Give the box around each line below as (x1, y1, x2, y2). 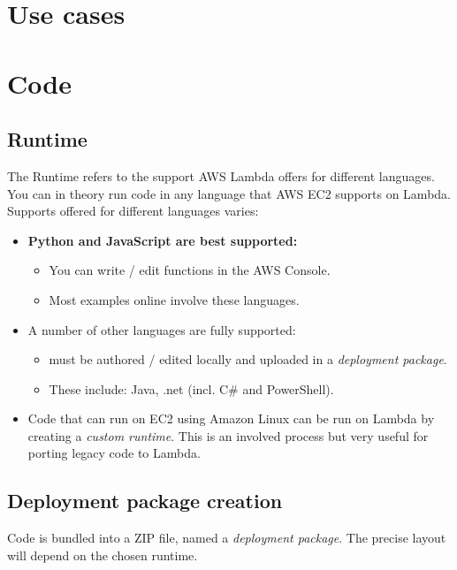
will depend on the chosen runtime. (7, 545, 198, 564)
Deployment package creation (7, 487, 283, 514)
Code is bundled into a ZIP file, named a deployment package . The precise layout (7, 528, 446, 547)
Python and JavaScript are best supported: (27, 231, 298, 249)
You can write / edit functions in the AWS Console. (49, 261, 331, 279)
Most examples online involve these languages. (49, 290, 300, 308)
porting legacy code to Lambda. (27, 444, 201, 462)
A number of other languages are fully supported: (27, 320, 296, 338)
